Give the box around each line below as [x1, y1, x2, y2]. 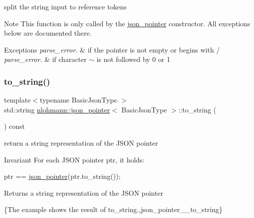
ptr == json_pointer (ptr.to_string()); [4, 171, 121, 181]
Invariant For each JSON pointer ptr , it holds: [4, 154, 145, 164]
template [4, 95, 31, 105]
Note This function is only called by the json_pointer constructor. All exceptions [4, 18, 251, 28]
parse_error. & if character [4, 54, 87, 64]
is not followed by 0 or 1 [96, 54, 170, 64]
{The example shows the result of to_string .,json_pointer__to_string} [4, 204, 223, 215]
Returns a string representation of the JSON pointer [4, 187, 163, 198]
